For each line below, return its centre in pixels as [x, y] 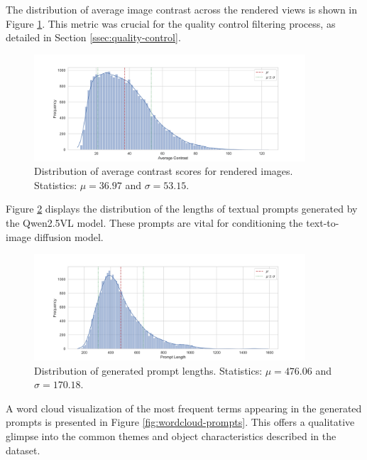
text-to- [323, 222]
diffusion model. [69, 236]
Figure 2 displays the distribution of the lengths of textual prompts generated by [182, 209]
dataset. [23, 450]
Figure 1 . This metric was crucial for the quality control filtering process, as [171, 23]
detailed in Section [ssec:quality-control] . [93, 37]
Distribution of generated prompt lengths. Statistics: [148, 370]
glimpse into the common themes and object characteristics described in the [171, 435]
